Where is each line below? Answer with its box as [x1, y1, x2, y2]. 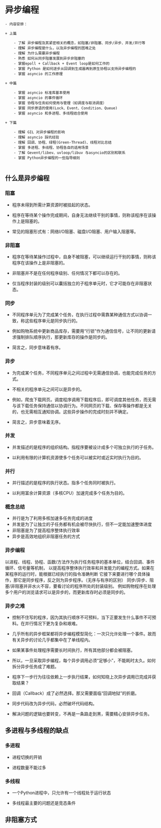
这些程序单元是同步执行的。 [25, 318, 80, 324]
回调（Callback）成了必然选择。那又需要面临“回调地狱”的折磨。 [12, 690, 139, 696]
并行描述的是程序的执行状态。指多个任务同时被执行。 [12, 480, 118, 486]
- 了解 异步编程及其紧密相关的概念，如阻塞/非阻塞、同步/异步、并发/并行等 [14, 40, 146, 45]
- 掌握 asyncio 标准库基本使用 [14, 90, 70, 95]
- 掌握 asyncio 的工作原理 [14, 71, 63, 76]
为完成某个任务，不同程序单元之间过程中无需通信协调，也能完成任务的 [12, 370, 152, 376]
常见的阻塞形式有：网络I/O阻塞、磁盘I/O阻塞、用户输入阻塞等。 [12, 229, 139, 234]
